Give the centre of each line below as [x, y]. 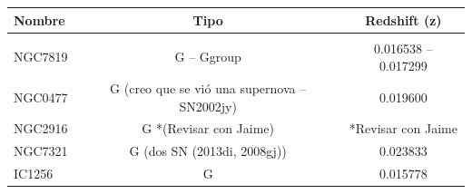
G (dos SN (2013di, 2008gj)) [208, 151]
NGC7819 [41, 57]
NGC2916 [41, 128]
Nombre [39, 19]
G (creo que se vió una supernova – [208, 88]
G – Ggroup [208, 57]
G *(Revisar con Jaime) [208, 128]
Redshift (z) [403, 19]
